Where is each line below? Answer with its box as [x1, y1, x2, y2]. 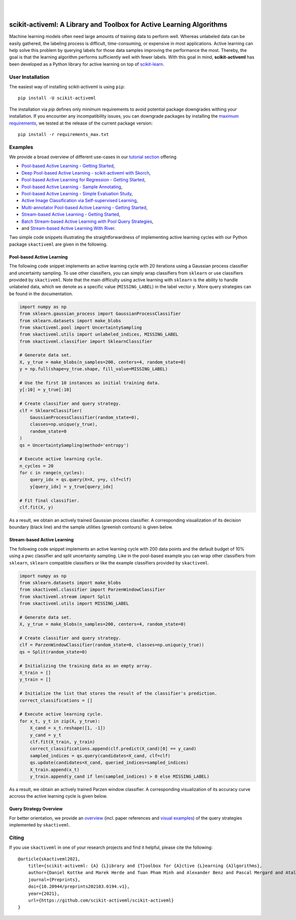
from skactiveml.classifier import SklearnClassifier [19, 339, 152, 344]
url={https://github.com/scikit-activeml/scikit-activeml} [28, 897, 174, 903]
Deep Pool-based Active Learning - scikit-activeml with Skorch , [21, 170, 151, 175]
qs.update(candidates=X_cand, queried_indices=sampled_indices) [30, 760, 189, 766]
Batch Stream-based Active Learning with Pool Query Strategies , [21, 218, 154, 224]
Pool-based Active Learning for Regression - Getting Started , [21, 177, 146, 183]
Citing [9, 834, 24, 841]
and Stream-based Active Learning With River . [21, 225, 116, 231]
